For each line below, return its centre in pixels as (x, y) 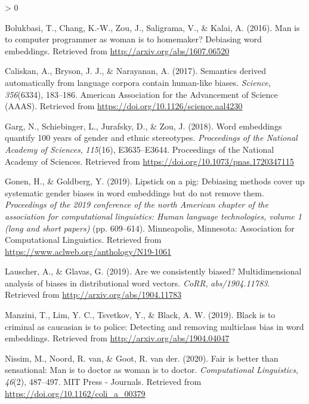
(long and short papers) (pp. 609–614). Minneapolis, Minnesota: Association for (150, 228)
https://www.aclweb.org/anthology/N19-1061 (88, 251)
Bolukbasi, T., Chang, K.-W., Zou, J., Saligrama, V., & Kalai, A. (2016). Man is (152, 27)
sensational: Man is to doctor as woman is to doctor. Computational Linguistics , (152, 370)
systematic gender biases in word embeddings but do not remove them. (135, 192)
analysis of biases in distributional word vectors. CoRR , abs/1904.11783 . (137, 283)
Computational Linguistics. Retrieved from (83, 240)
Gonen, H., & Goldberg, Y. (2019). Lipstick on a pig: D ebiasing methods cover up (155, 181)
